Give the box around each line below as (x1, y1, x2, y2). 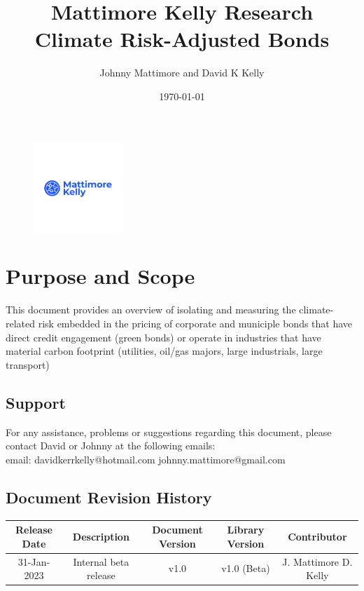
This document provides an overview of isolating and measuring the (6, 302, 296, 317)
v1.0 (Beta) (221, 561, 270, 576)
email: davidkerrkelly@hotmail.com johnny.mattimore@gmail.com (6, 451, 286, 466)
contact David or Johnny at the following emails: (6, 438, 216, 453)
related (6, 316, 36, 330)
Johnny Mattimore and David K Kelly (99, 65, 265, 80)
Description (72, 529, 129, 543)
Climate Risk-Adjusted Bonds (34, 25, 330, 53)
